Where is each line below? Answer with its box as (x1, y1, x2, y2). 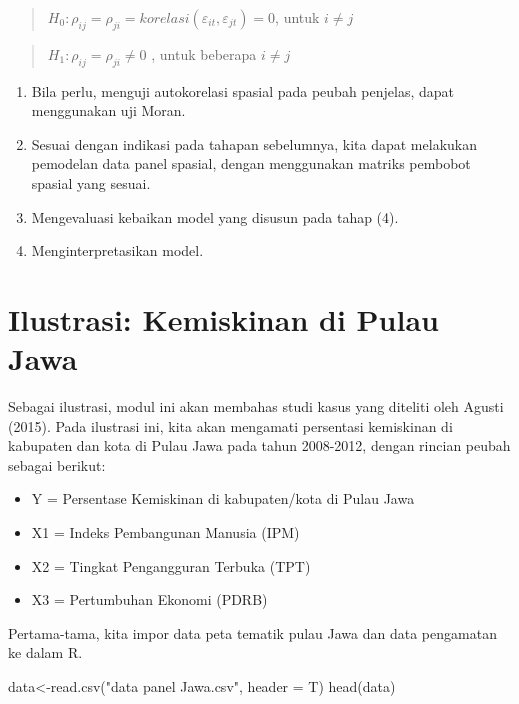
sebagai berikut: (8, 454, 106, 475)
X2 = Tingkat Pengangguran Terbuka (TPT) (31, 555, 311, 576)
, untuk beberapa (151, 43, 257, 64)
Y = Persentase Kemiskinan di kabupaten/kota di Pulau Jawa (31, 488, 415, 509)
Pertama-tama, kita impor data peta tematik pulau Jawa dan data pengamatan (8, 622, 497, 643)
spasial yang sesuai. (31, 172, 151, 193)
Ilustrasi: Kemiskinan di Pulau (8, 298, 439, 339)
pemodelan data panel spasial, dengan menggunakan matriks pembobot (31, 153, 471, 174)
